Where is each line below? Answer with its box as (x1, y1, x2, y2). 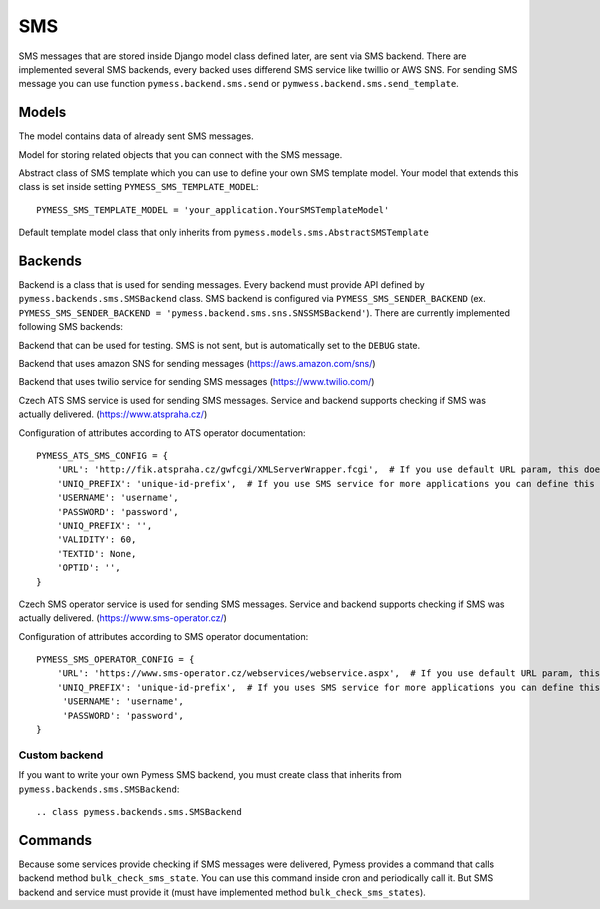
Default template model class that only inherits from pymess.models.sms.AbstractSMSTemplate (18, 226, 429, 239)
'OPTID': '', (56, 562, 121, 574)
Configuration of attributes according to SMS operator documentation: (18, 630, 309, 642)
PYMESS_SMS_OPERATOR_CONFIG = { (36, 654, 195, 665)
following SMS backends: (18, 321, 124, 333)
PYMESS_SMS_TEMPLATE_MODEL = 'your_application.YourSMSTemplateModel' (36, 204, 390, 215)
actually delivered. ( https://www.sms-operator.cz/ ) (18, 612, 227, 624)
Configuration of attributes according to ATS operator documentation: (18, 426, 306, 439)
